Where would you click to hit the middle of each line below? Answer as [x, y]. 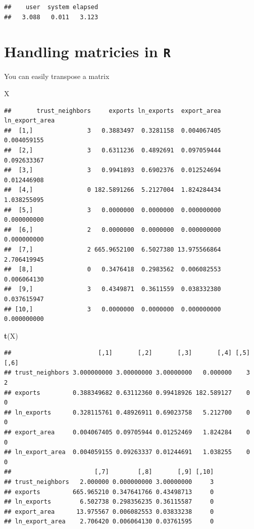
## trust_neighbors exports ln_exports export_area [113, 111]
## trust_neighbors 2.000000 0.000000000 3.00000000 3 [109, 482]
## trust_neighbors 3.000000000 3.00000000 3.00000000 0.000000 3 [127, 373]
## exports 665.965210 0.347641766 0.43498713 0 [109, 492]
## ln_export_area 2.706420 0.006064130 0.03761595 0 [109, 522]
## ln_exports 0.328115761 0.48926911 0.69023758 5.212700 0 [127, 412]
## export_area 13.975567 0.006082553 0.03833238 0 [109, 512]
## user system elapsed [51, 7]
